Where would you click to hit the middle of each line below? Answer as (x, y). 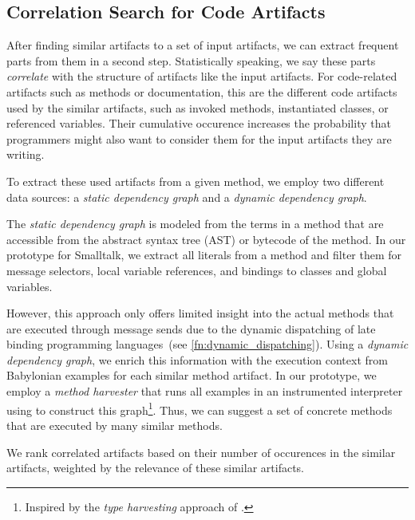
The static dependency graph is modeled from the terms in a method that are (195, 224)
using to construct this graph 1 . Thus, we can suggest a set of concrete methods (200, 408)
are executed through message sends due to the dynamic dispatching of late (191, 328)
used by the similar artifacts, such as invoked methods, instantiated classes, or (198, 107)
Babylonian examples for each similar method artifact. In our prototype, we (192, 375)
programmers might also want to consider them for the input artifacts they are (199, 138)
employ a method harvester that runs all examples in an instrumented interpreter (205, 391)
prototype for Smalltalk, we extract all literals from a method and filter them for (204, 255)
